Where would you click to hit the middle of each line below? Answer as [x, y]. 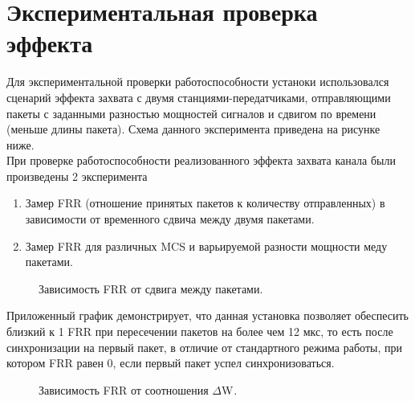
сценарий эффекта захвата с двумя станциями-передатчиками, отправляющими [199, 97]
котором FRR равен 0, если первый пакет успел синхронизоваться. [171, 363]
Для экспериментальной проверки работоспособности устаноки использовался [198, 82]
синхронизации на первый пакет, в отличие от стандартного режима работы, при [204, 347]
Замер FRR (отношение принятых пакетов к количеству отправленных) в [205, 203]
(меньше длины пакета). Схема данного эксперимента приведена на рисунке [193, 129]
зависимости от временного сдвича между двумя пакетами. [170, 219]
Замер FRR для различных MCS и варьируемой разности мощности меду [206, 246]
